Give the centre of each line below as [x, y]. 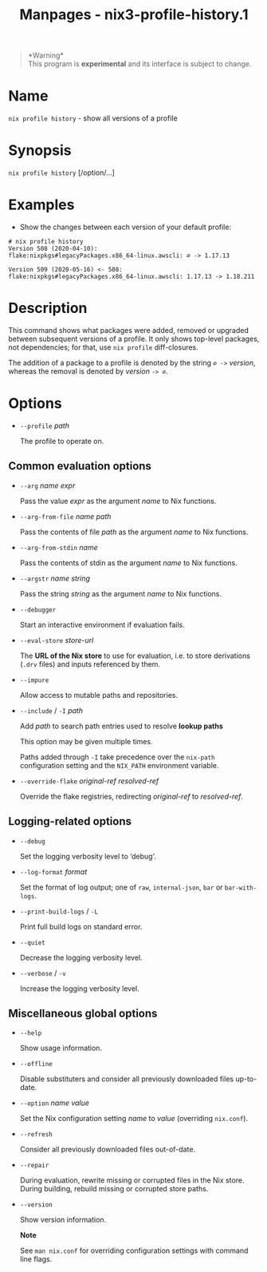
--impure [34, 680]
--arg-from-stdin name [59, 547]
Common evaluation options [80, 466]
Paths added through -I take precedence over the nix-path [117, 757]
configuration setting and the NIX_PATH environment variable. [119, 765]
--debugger [38, 610]
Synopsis [40, 151]
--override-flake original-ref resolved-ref [89, 781]
